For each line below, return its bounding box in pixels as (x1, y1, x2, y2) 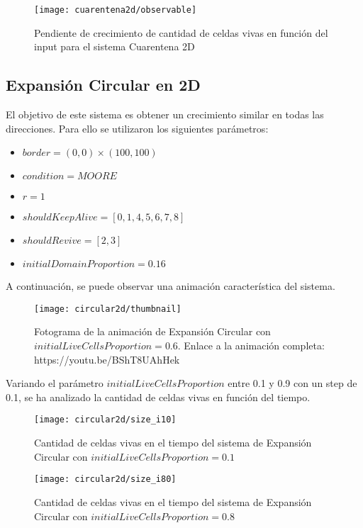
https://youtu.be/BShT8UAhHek (34, 352, 180, 366)
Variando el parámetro (6, 376, 104, 391)
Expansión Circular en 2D (6, 74, 201, 96)
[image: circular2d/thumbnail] (34, 303, 181, 314)
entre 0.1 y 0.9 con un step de (228, 376, 357, 391)
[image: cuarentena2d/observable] (34, 5, 197, 15)
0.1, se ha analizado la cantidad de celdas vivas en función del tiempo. (6, 389, 311, 404)
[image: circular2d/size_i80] (34, 474, 177, 485)
